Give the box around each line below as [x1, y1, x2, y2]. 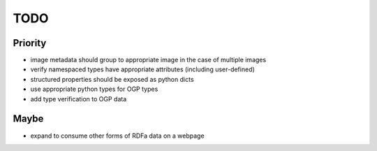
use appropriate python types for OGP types [30, 85, 158, 94]
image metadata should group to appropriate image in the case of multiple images [30, 56, 267, 64]
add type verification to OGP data [30, 94, 127, 103]
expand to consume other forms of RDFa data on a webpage [30, 131, 205, 140]
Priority [13, 37, 47, 49]
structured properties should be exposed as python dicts [30, 75, 195, 83]
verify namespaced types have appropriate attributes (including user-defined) [30, 65, 255, 73]
